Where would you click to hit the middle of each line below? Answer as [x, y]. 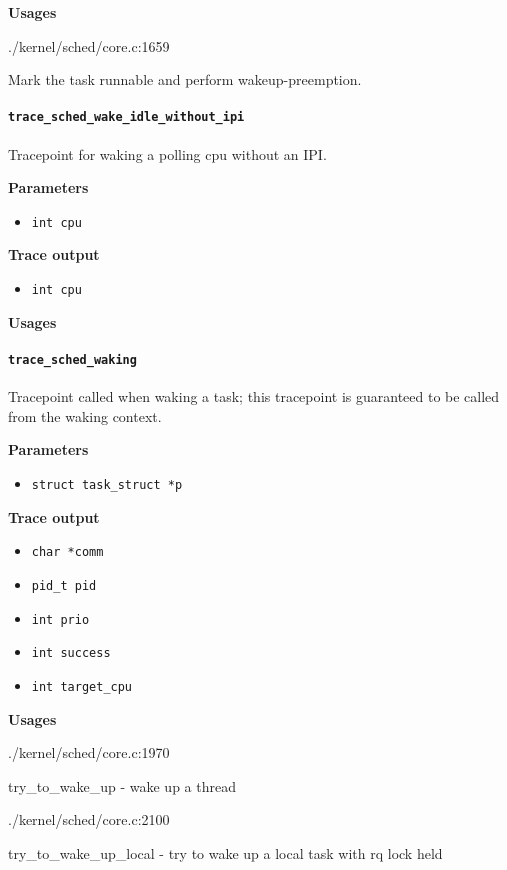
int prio [60, 619]
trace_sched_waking [72, 359]
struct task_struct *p [107, 484]
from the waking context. [85, 415]
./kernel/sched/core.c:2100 [89, 819]
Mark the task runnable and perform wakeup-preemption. [185, 79]
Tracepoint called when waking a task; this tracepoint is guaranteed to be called [254, 396]
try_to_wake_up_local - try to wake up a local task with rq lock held [225, 852]
